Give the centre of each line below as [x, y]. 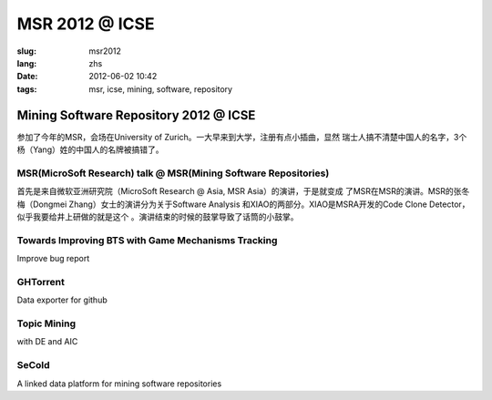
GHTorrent [41, 282]
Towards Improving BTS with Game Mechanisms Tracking [147, 240]
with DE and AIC [47, 342]
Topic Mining [46, 323]
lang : [27, 63]
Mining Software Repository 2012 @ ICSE [136, 115]
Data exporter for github [62, 300]
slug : [26, 51]
